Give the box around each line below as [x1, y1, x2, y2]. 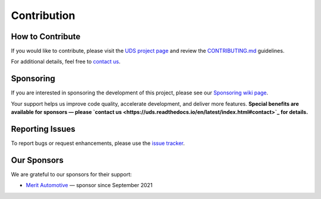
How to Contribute [11, 31, 81, 42]
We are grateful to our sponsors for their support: [11, 170, 132, 178]
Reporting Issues [11, 124, 75, 134]
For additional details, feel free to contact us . [11, 58, 121, 65]
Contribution [11, 9, 75, 22]
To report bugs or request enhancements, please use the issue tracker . [11, 140, 185, 147]
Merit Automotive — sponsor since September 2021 [26, 182, 153, 189]
